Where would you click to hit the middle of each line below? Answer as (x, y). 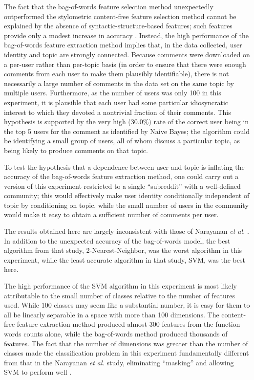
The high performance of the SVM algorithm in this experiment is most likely (120, 286)
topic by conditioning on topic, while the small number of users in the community (126, 205)
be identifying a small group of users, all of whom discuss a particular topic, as (122, 141)
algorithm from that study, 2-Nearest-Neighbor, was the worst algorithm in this (123, 250)
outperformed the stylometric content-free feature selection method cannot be (120, 16)
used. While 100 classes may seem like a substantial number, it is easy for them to (127, 305)
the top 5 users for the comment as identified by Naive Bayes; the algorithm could (127, 131)
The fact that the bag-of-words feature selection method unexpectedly (109, 6)
